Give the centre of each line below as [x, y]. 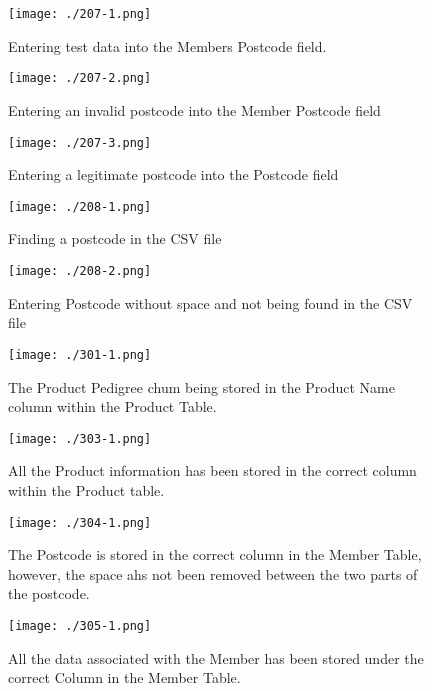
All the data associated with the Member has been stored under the [216, 657]
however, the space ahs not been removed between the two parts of [213, 573]
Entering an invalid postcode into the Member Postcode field [194, 109]
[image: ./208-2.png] [80, 271]
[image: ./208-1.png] [80, 206]
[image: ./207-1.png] [80, 14]
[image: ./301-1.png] [80, 354]
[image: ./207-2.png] [80, 78]
